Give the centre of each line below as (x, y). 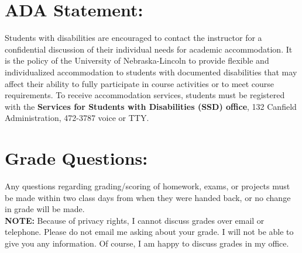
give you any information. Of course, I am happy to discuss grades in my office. (147, 243)
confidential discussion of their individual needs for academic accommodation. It (149, 49)
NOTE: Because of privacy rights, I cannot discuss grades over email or (135, 220)
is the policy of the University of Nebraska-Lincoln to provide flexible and (137, 60)
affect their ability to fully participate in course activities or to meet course (140, 83)
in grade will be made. (45, 209)
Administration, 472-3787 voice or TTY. (77, 118)
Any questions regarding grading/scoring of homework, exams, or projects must (147, 186)
